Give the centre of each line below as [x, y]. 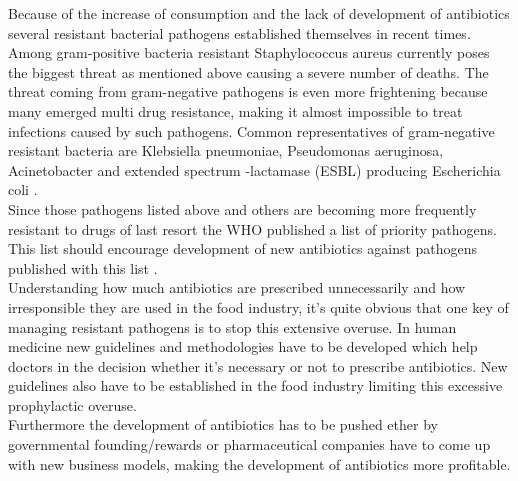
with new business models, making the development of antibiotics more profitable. [259, 463]
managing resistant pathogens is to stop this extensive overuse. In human [232, 326]
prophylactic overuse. [72, 404]
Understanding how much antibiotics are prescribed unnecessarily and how [237, 287]
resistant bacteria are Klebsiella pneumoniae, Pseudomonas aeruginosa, [226, 150]
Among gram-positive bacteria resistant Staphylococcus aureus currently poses [249, 52]
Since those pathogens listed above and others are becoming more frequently [242, 208]
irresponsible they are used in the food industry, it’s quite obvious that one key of [258, 306]
